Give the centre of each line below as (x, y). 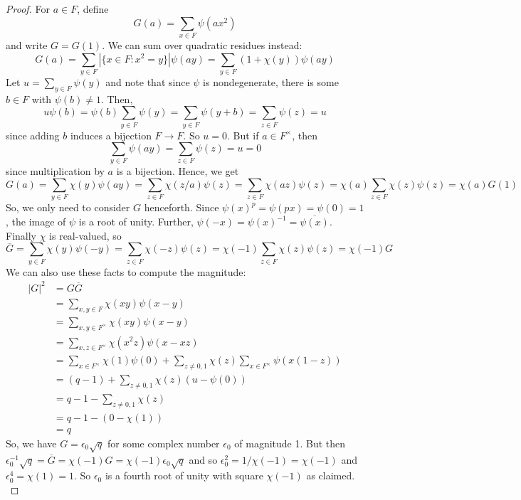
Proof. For (28, 9)
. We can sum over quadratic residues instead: (202, 44)
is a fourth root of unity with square (184, 475)
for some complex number (163, 443)
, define (93, 9)
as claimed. (331, 475)
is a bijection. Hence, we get (178, 171)
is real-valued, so (85, 235)
